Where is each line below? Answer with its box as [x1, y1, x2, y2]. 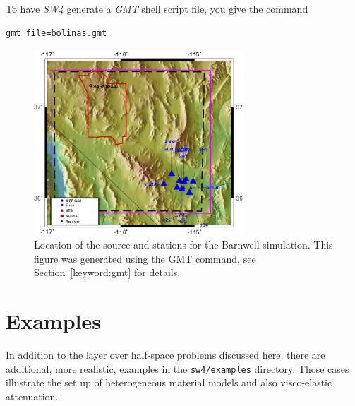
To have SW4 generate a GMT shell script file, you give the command [6, 1, 308, 16]
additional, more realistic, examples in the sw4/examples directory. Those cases [6, 361, 349, 376]
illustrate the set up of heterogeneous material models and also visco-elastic [6, 375, 332, 390]
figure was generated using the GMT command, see [34, 251, 256, 265]
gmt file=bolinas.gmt [6, 28, 107, 38]
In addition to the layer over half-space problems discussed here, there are [6, 347, 325, 362]
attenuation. [6, 388, 59, 403]
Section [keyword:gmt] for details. [34, 265, 181, 280]
